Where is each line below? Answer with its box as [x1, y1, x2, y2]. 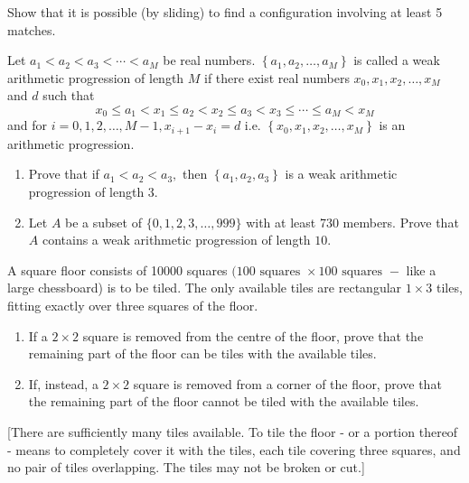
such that [42, 86, 95, 105]
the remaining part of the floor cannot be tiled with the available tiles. [28, 392, 419, 411]
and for [7, 116, 48, 135]
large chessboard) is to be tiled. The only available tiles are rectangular [7, 278, 402, 297]
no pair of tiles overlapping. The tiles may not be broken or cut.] [7, 458, 365, 477]
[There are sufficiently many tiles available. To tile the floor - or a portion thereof [7, 423, 458, 441]
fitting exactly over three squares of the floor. [7, 296, 258, 315]
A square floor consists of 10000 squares [7, 260, 228, 279]
